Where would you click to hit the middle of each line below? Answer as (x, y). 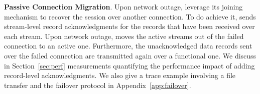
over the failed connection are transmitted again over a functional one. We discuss (130, 55)
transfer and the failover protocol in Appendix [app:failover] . (98, 85)
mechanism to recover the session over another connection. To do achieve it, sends (130, 16)
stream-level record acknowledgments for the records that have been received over (129, 26)
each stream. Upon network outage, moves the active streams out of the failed (124, 36)
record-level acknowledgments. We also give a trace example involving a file (120, 75)
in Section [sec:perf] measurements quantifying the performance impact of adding (129, 65)
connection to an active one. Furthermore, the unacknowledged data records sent (128, 46)
